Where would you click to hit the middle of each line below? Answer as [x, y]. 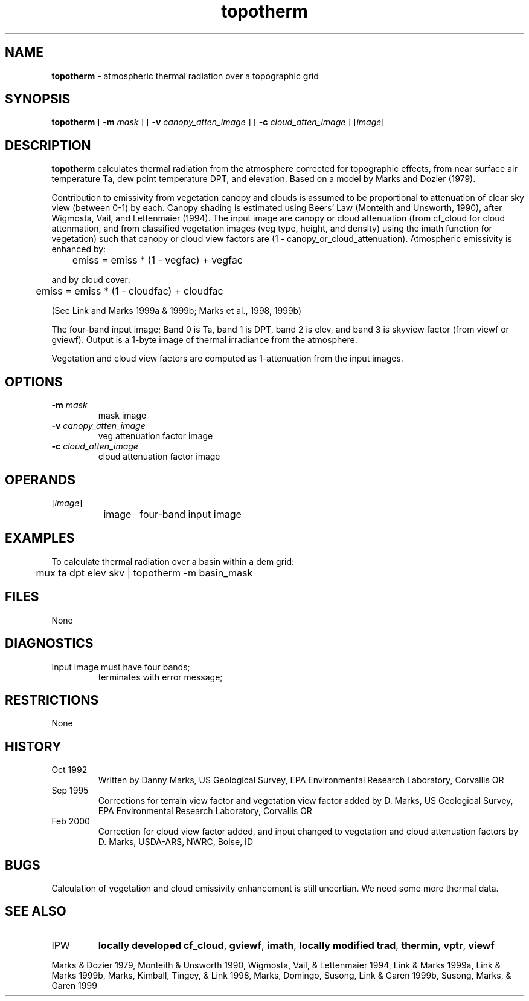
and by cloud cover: [91, 280]
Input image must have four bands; [121, 667]
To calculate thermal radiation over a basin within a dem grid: [173, 561]
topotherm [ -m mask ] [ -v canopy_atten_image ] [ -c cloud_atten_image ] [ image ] [218, 122]
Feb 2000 [71, 821]
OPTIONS [34, 382]
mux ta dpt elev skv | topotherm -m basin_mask [144, 572]
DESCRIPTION [48, 145]
